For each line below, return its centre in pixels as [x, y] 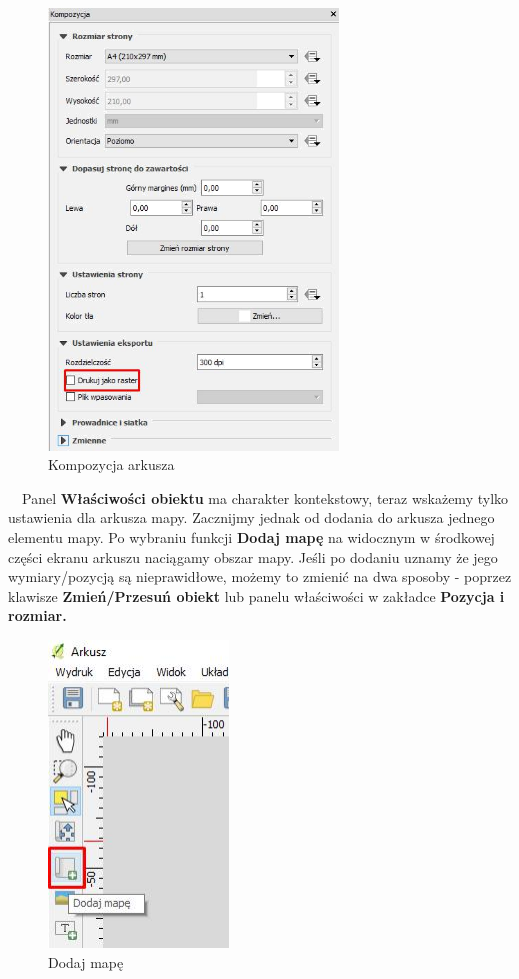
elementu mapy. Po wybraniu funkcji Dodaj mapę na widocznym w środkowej [251, 537]
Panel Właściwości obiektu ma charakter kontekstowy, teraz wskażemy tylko [265, 497]
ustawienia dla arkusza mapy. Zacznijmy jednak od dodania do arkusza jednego [251, 517]
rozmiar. [37, 615]
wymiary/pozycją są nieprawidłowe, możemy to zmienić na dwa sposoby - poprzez [260, 576]
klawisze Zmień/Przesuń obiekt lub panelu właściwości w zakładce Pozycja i [256, 595]
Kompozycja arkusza [111, 464]
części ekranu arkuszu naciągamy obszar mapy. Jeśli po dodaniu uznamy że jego [253, 556]
